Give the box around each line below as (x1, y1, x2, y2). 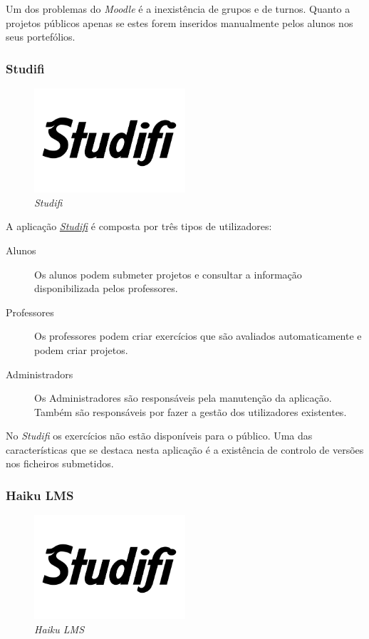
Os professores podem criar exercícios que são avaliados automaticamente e (34, 328, 362, 343)
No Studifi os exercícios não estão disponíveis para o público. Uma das (6, 428, 313, 443)
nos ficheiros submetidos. (6, 456, 114, 471)
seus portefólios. (6, 29, 76, 44)
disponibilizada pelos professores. (34, 281, 178, 296)
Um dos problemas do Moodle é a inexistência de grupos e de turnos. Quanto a (6, 1, 350, 16)
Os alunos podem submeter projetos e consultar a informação (34, 266, 302, 281)
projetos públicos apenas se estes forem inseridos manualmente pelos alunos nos (6, 15, 353, 30)
